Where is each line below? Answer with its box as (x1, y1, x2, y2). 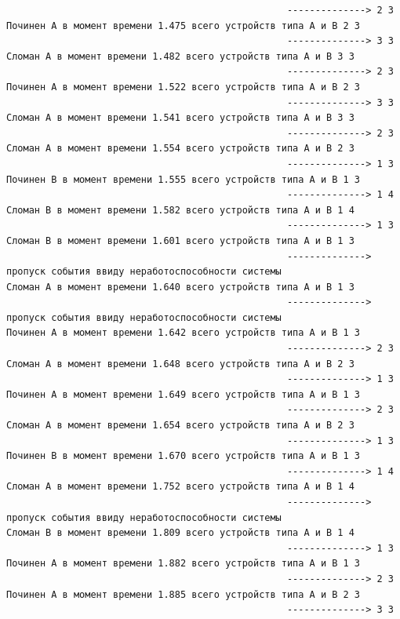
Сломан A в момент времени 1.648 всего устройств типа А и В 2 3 (6, 358, 355, 370)
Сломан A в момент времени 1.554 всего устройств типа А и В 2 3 (6, 143, 355, 155)
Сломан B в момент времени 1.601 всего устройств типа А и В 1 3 (6, 235, 355, 246)
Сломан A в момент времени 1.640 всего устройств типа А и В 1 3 (6, 281, 355, 293)
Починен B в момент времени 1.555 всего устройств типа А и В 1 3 (6, 173, 361, 185)
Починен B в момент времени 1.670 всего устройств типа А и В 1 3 (6, 450, 361, 462)
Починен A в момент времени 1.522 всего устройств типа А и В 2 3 (6, 81, 361, 93)
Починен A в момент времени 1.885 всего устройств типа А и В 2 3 (6, 588, 361, 600)
